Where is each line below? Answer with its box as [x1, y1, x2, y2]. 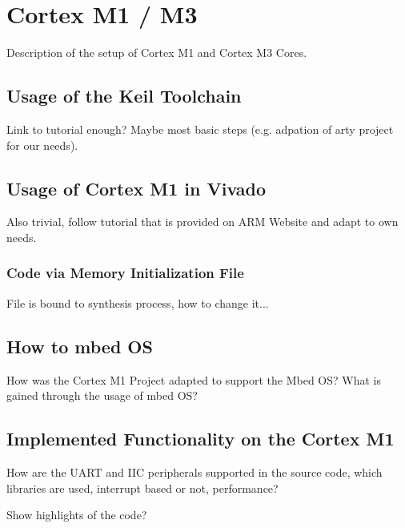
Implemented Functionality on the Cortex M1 [6, 426, 395, 451]
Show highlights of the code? [6, 506, 147, 523]
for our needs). [6, 136, 78, 153]
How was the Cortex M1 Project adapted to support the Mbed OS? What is [6, 371, 381, 388]
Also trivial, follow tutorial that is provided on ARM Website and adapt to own [6, 213, 399, 230]
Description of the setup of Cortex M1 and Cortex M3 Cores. [6, 44, 307, 61]
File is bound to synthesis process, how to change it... [6, 294, 269, 311]
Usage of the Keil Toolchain [6, 83, 242, 108]
